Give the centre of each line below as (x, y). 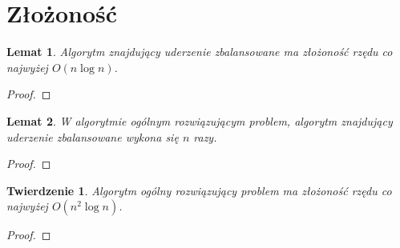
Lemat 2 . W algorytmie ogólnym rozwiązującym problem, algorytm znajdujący (200, 120)
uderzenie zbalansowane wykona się (93, 136)
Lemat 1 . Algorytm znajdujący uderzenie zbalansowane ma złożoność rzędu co (200, 52)
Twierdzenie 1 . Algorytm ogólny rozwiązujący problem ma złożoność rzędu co (199, 190)
